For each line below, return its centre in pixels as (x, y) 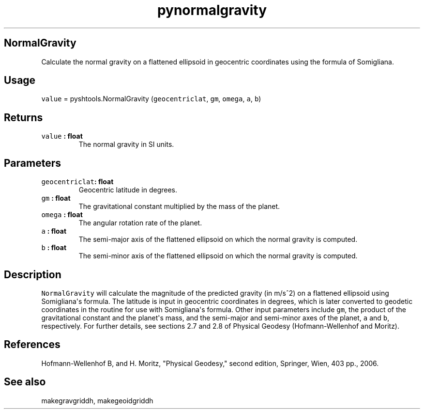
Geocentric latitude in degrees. (128, 190)
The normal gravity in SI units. (126, 144)
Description (33, 274)
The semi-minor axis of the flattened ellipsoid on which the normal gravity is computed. (218, 256)
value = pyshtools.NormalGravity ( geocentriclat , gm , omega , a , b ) (151, 99)
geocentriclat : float (77, 182)
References (32, 345)
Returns (23, 117)
